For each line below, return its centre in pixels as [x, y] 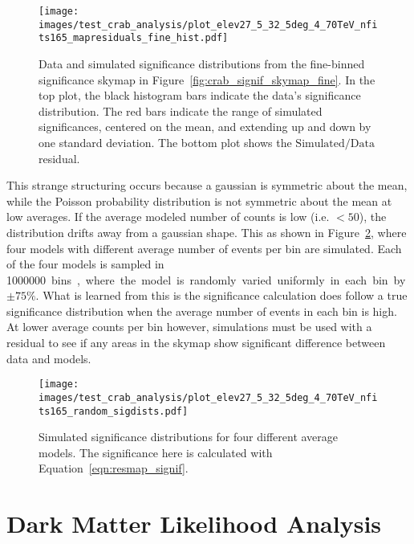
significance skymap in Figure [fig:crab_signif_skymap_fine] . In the [207, 79]
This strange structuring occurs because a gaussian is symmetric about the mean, [207, 185]
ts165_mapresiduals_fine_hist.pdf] [134, 38]
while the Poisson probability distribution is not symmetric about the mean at [199, 200]
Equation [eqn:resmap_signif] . [114, 468]
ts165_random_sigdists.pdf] [114, 411]
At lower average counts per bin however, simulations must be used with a [189, 327]
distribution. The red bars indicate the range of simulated [181, 110]
